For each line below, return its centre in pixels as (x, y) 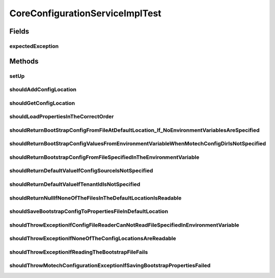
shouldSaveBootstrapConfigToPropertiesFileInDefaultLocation (89, 211)
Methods (24, 61)
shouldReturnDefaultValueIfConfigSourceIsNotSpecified (81, 171)
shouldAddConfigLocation (43, 90)
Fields (19, 31)
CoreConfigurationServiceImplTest (85, 13)
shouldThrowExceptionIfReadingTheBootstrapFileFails (79, 252)
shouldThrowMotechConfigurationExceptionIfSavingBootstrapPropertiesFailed (110, 266)
